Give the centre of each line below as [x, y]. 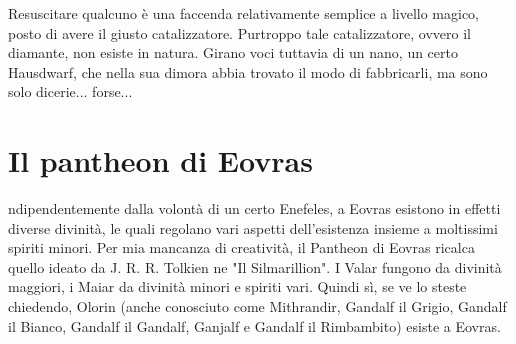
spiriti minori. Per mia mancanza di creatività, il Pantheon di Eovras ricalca [241, 247]
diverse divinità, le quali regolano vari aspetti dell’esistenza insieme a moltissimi [253, 227]
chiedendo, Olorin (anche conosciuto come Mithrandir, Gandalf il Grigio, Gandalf [257, 306]
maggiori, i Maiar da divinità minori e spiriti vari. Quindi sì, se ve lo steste [237, 286]
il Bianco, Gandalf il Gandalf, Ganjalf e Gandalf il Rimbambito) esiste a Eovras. [254, 325]
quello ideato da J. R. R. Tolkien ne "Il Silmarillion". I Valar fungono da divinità [255, 266]
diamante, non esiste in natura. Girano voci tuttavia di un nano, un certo [233, 52]
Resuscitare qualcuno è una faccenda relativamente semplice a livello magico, [244, 13]
